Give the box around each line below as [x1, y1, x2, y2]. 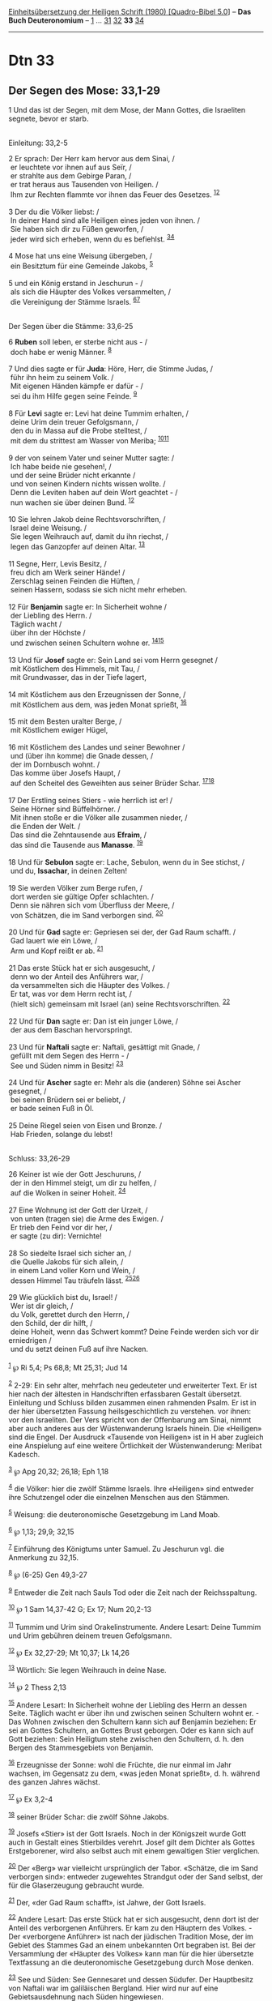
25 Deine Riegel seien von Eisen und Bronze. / [8, 1121, 163, 1131]
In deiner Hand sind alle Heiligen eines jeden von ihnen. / [10, 215, 201, 225]
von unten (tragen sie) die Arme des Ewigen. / [10, 1213, 164, 1223]
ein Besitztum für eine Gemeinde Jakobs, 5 [10, 259, 154, 271]
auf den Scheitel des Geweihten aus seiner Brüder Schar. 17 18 [10, 777, 215, 788]
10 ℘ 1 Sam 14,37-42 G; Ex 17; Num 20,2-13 [8, 1603, 152, 1614]
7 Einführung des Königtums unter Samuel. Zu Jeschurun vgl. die [8, 1543, 225, 1554]
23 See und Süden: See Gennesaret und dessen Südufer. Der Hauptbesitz [8, 1973, 253, 1984]
